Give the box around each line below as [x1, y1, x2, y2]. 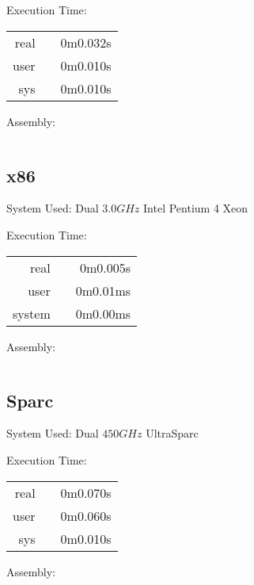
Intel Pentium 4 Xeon [143, 200, 248, 216]
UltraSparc [146, 425, 199, 442]
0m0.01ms [75, 281, 131, 300]
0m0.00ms [75, 304, 131, 323]
